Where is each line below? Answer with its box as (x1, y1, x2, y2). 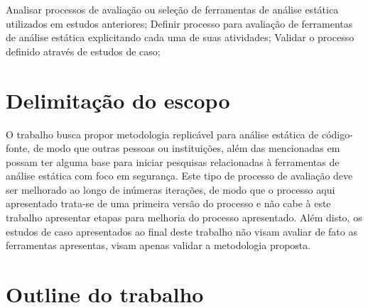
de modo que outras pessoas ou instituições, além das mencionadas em (33, 141, 340, 155)
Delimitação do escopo (6, 85, 230, 114)
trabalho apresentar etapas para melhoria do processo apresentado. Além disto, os (6, 210, 362, 225)
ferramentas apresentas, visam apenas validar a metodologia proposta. (6, 238, 311, 253)
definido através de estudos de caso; (6, 43, 161, 58)
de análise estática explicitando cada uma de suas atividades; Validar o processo (6, 30, 355, 45)
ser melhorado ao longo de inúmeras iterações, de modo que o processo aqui (6, 182, 335, 197)
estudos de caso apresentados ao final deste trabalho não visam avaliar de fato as (6, 224, 357, 238)
